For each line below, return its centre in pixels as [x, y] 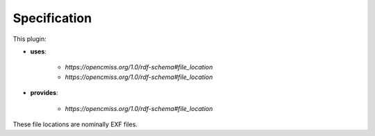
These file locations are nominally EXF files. [75, 124]
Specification [52, 18]
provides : [44, 93]
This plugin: [30, 39]
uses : [38, 51]
